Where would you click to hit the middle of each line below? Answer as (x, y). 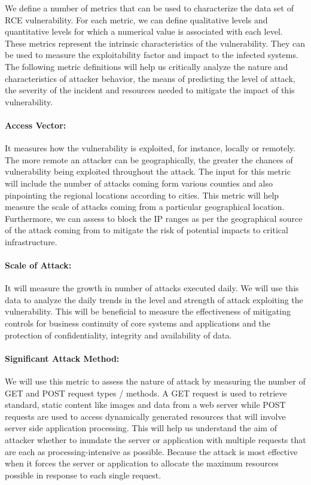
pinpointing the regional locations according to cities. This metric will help (142, 195)
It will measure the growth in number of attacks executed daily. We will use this (152, 288)
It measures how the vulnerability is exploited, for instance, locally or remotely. (150, 148)
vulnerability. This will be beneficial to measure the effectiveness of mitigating (148, 311)
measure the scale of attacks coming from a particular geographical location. (145, 207)
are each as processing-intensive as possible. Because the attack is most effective (151, 451)
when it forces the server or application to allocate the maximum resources (142, 463)
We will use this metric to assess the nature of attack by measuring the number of (155, 381)
